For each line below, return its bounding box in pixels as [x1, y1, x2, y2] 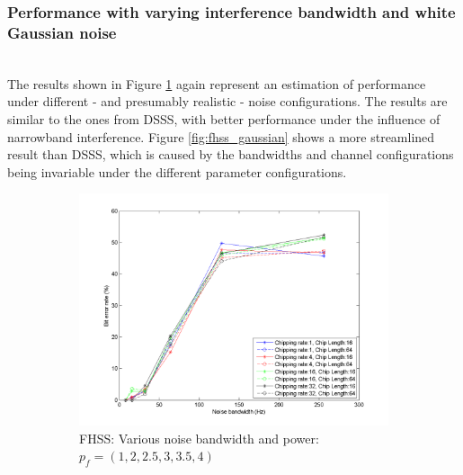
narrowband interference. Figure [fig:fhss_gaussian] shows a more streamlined [7, 127, 435, 146]
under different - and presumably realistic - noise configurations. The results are [7, 92, 448, 111]
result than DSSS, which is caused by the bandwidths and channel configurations [7, 145, 454, 164]
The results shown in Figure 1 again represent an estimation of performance [7, 74, 426, 93]
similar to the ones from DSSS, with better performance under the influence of [7, 109, 441, 128]
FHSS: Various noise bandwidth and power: [79, 428, 319, 447]
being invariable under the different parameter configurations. [7, 162, 347, 181]
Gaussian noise [7, 21, 117, 43]
